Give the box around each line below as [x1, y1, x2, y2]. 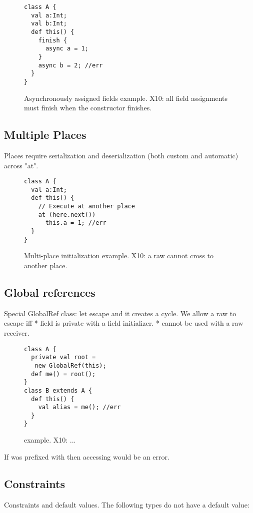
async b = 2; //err [38, 61, 103, 69]
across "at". [4, 160, 38, 170]
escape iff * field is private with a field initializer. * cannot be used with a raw [4, 318, 243, 328]
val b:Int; [31, 20, 67, 27]
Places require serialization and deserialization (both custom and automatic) [4, 150, 238, 160]
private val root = [31, 354, 96, 361]
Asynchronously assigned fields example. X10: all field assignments [24, 92, 228, 103]
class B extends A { [24, 387, 92, 394]
